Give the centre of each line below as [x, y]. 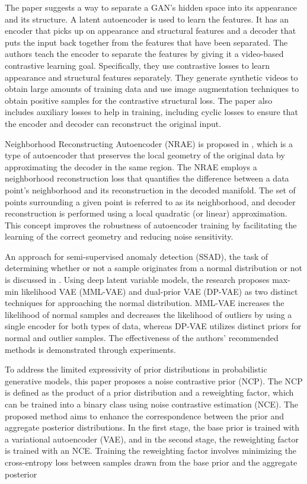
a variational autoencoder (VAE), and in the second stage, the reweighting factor [152, 439]
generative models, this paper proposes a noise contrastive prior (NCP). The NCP [154, 380]
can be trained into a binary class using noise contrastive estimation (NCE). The [152, 404]
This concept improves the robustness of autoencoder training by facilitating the [151, 225]
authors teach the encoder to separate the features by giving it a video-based [144, 54]
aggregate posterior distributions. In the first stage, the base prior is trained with [152, 427]
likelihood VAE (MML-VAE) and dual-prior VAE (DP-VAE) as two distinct [159, 291]
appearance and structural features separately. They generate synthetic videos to [151, 77]
